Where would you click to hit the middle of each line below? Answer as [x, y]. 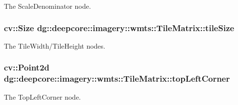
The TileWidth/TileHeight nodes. [55, 45]
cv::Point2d [27, 67]
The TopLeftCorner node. [43, 96]
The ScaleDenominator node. [48, 6]
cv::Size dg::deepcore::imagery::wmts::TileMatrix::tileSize [119, 27]
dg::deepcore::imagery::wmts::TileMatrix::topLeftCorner [117, 79]
